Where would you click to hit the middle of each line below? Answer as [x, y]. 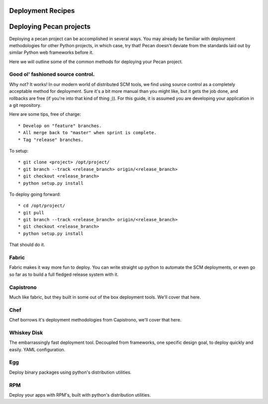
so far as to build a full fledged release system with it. [64, 274]
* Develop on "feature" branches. [60, 126]
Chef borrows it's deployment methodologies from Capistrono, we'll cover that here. [95, 320]
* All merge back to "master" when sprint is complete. [87, 133]
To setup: [19, 151]
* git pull [31, 213]
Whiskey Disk [26, 332]
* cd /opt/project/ [42, 206]
